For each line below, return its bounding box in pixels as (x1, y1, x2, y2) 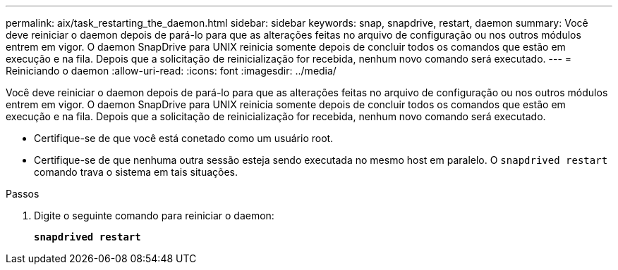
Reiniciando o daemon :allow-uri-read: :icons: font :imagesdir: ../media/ (6, 65, 337, 77)
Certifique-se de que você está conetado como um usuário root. (34, 132, 334, 144)
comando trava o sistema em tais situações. (34, 166, 238, 178)
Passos (6, 188, 40, 200)
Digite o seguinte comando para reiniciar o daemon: (34, 210, 274, 221)
